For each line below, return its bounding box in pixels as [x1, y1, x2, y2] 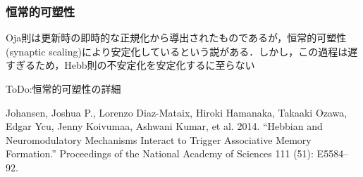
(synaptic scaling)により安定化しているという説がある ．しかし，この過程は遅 [6, 44, 358, 58]
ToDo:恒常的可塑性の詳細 [6, 81, 121, 96]
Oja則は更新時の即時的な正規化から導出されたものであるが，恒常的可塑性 [6, 30, 347, 45]
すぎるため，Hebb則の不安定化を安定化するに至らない [6, 58, 255, 72]
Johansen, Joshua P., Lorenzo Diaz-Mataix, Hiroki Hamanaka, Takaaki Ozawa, [6, 105, 347, 119]
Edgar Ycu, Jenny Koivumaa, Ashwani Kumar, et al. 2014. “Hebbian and [6, 119, 323, 133]
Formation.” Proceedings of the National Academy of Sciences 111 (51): [6, 146, 314, 161]
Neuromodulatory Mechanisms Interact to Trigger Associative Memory [6, 132, 312, 147]
